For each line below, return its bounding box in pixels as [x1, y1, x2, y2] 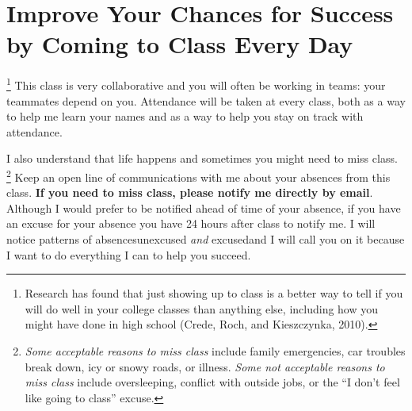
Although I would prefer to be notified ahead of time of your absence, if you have [6, 199, 401, 216]
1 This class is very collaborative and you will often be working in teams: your [6, 75, 386, 93]
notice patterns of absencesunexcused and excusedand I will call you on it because [6, 230, 405, 247]
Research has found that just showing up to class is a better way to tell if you [25, 285, 403, 302]
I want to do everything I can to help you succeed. [6, 246, 251, 263]
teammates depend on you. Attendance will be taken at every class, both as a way [6, 92, 406, 109]
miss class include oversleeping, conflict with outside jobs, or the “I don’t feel [25, 374, 400, 390]
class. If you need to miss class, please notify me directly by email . [6, 184, 373, 201]
